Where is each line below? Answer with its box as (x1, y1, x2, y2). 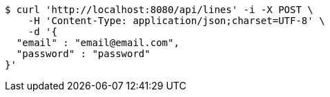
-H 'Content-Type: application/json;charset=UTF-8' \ (28, 15, 325, 26)
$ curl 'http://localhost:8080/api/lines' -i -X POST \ (5, 4, 313, 15)
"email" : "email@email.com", (16, 37, 179, 48)
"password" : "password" (16, 48, 151, 59)
